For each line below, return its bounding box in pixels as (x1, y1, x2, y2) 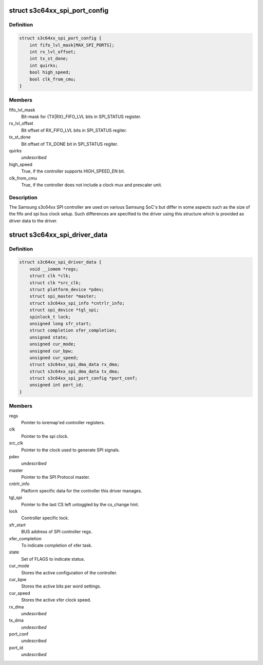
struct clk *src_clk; (29, 280, 81, 285)
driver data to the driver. (9, 217, 58, 224)
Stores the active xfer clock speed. (21, 597, 92, 603)
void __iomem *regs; (29, 266, 79, 272)
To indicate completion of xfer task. (21, 543, 93, 548)
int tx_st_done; (29, 56, 68, 61)
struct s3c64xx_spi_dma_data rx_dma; (29, 362, 120, 368)
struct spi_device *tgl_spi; (29, 307, 99, 313)
